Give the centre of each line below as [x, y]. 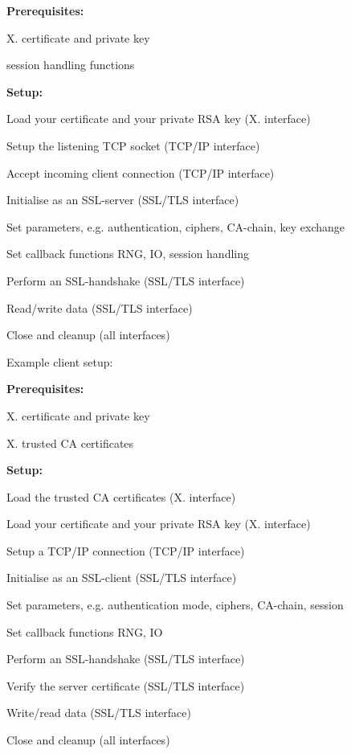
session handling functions [71, 65]
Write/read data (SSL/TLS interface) [99, 713]
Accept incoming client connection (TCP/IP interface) [141, 172]
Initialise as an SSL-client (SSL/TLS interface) [122, 578]
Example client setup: [60, 361]
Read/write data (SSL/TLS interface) [100, 307]
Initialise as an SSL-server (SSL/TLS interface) [123, 200]
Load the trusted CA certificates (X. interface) [121, 496]
